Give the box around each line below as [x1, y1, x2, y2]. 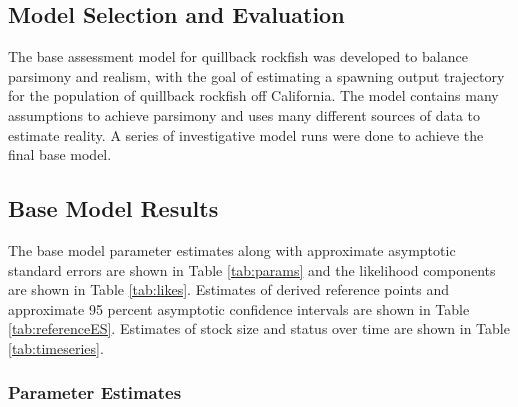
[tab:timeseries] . [8, 337, 104, 358]
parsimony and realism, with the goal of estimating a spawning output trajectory [8, 65, 505, 86]
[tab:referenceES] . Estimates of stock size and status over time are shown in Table [8, 318, 510, 339]
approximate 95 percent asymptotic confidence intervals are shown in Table [8, 298, 470, 319]
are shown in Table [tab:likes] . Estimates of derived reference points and [8, 279, 449, 300]
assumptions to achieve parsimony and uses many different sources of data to [8, 104, 481, 125]
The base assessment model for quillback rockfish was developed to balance [8, 46, 468, 67]
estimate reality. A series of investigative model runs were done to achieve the [8, 124, 484, 145]
